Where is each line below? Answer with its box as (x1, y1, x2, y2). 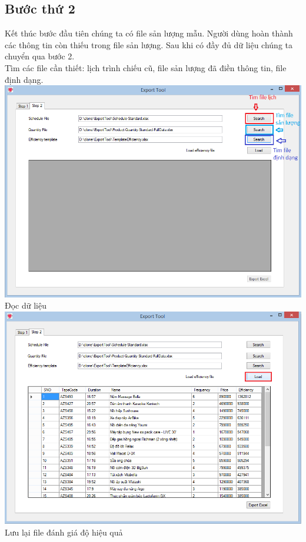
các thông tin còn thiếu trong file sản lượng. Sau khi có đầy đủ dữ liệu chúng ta (5, 38, 292, 51)
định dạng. (5, 73, 44, 85)
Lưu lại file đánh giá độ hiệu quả (5, 526, 123, 538)
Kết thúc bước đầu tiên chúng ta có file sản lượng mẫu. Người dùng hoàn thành (5, 27, 293, 39)
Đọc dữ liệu (5, 299, 46, 312)
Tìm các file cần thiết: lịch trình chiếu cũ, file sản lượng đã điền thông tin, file (5, 61, 287, 73)
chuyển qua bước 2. (5, 50, 75, 62)
